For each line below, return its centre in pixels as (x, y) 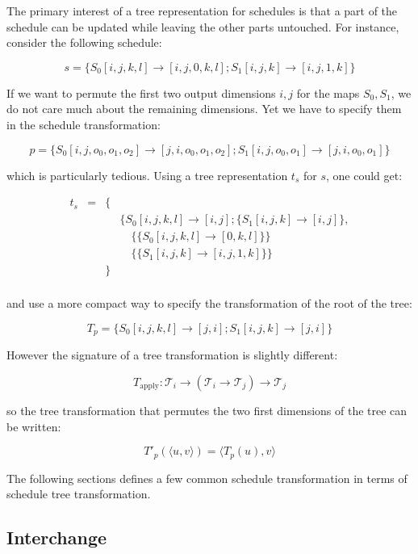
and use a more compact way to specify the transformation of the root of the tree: (209, 303)
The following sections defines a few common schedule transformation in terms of (207, 478)
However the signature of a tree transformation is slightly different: (172, 355)
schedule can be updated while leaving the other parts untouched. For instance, (203, 26)
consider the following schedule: (84, 42)
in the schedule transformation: (84, 124)
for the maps (328, 92)
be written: (34, 426)
